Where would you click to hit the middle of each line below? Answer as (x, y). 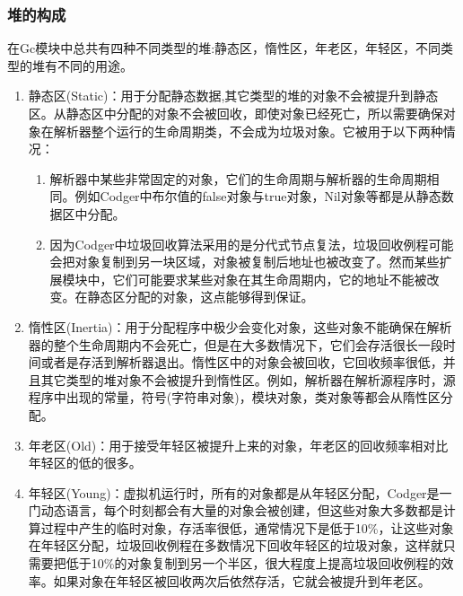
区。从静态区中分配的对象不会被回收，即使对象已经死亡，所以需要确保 (236, 113)
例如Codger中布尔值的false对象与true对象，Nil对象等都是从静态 (258, 196)
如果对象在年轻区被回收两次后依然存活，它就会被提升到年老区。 (242, 580)
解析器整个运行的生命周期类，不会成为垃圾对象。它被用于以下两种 (248, 131)
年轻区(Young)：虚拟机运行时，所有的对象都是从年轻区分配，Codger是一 (240, 492)
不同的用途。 (95, 65)
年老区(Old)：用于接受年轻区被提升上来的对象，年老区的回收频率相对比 (238, 445)
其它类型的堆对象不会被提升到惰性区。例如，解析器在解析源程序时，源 (248, 379)
